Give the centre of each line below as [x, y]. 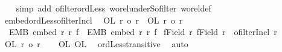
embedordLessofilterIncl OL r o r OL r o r [94, 20]
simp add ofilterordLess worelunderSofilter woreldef [114, 8]
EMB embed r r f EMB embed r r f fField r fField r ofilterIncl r [143, 32]
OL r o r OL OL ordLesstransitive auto [96, 43]
